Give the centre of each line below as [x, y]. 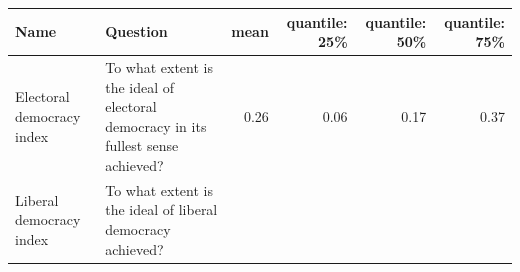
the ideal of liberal [161, 209]
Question [136, 31]
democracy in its [156, 125]
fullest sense [142, 145]
